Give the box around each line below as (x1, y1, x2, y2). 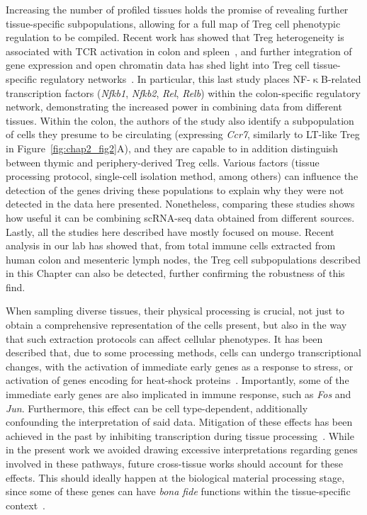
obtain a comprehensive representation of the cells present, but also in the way (6, 317, 347, 332)
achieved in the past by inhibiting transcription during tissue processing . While (6, 428, 354, 443)
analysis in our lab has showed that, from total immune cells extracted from (6, 238, 336, 253)
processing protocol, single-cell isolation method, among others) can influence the (6, 169, 358, 183)
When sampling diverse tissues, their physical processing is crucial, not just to (6, 303, 345, 318)
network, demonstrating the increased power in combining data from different (6, 99, 342, 114)
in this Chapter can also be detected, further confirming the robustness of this (6, 266, 345, 281)
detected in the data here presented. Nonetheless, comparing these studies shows (6, 196, 355, 211)
